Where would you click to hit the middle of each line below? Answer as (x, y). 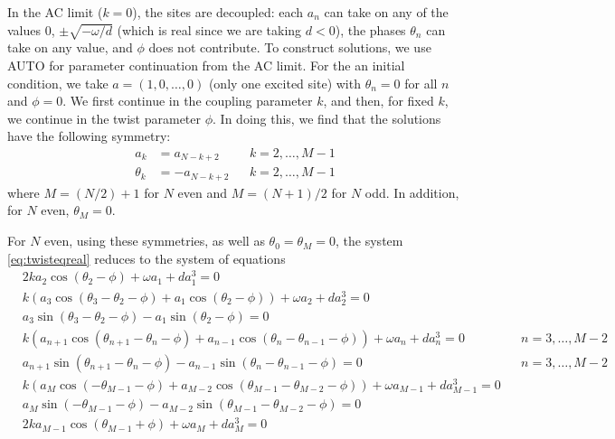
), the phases (370, 29)
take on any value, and (70, 47)
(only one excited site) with (284, 83)
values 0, (31, 29)
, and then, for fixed (378, 101)
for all (421, 83)
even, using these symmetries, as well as (155, 241)
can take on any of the (386, 12)
